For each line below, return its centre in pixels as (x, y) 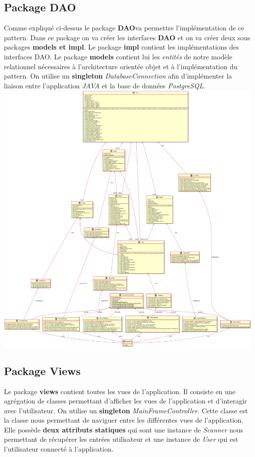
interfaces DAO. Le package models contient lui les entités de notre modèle (118, 56)
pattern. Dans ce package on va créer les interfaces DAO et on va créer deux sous (127, 37)
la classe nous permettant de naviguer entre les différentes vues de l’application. (124, 420)
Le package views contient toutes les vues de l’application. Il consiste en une (120, 391)
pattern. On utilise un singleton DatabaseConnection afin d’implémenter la (118, 76)
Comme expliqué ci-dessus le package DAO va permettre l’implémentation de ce (124, 28)
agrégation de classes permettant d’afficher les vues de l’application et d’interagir (126, 401)
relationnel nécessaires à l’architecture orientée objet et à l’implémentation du (121, 66)
